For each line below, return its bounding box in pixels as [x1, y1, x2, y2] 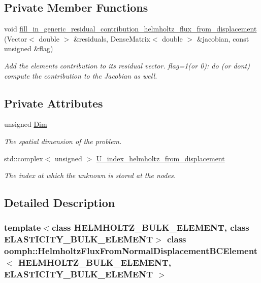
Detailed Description [4, 195, 115, 210]
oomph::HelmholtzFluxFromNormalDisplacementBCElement [4, 244, 257, 257]
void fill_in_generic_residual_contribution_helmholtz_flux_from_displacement [4, 23, 257, 34]
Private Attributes [4, 95, 103, 111]
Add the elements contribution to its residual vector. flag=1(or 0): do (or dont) [4, 60, 250, 70]
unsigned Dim [4, 119, 47, 129]
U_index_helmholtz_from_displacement [96, 153, 225, 163]
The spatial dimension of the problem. [4, 135, 122, 146]
